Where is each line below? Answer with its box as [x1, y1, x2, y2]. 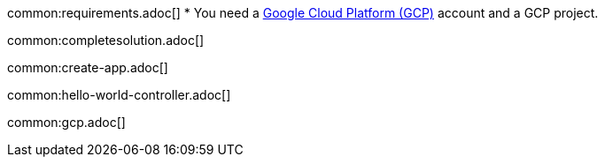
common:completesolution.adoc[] [7, 33, 205, 48]
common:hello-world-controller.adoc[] [7, 87, 231, 102]
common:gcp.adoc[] [7, 115, 126, 130]
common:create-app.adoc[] [7, 60, 168, 75]
